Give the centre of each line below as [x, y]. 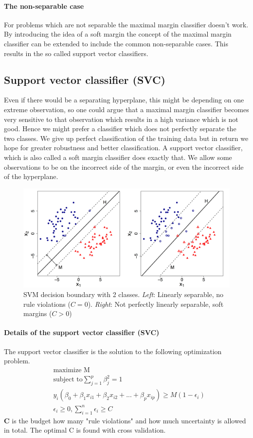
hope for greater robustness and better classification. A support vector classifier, [123, 148]
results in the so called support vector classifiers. [76, 53]
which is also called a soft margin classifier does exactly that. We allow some [118, 157]
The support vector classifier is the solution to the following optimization [113, 351]
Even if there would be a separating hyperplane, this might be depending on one [124, 100]
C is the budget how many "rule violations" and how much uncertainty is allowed [125, 420]
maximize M [72, 370]
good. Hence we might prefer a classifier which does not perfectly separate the [120, 129]
